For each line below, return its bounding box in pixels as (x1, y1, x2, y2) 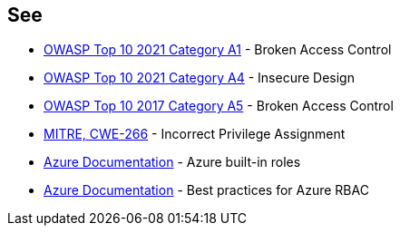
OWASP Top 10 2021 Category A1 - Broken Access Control (44, 42, 392, 58)
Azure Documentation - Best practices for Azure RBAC (44, 182, 369, 199)
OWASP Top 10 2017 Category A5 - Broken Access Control (44, 98, 394, 114)
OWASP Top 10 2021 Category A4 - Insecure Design (44, 70, 355, 86)
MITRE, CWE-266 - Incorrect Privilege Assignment (44, 126, 346, 142)
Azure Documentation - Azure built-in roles (44, 154, 301, 170)
